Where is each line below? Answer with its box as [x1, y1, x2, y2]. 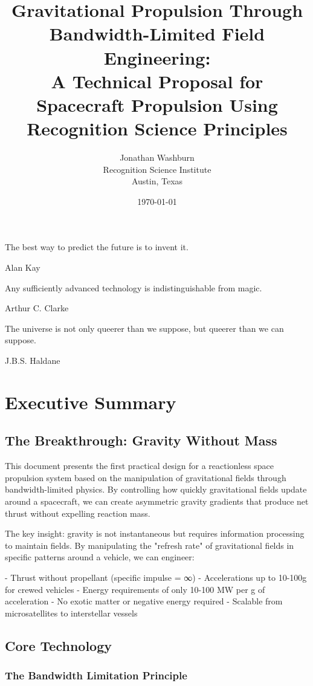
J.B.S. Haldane [5, 354, 60, 366]
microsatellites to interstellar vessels [5, 606, 138, 619]
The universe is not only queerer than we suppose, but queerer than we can [5, 322, 284, 334]
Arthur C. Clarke [5, 302, 69, 314]
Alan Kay [5, 261, 40, 274]
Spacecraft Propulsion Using [36, 92, 278, 117]
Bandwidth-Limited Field [49, 21, 265, 46]
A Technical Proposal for [51, 68, 263, 93]
